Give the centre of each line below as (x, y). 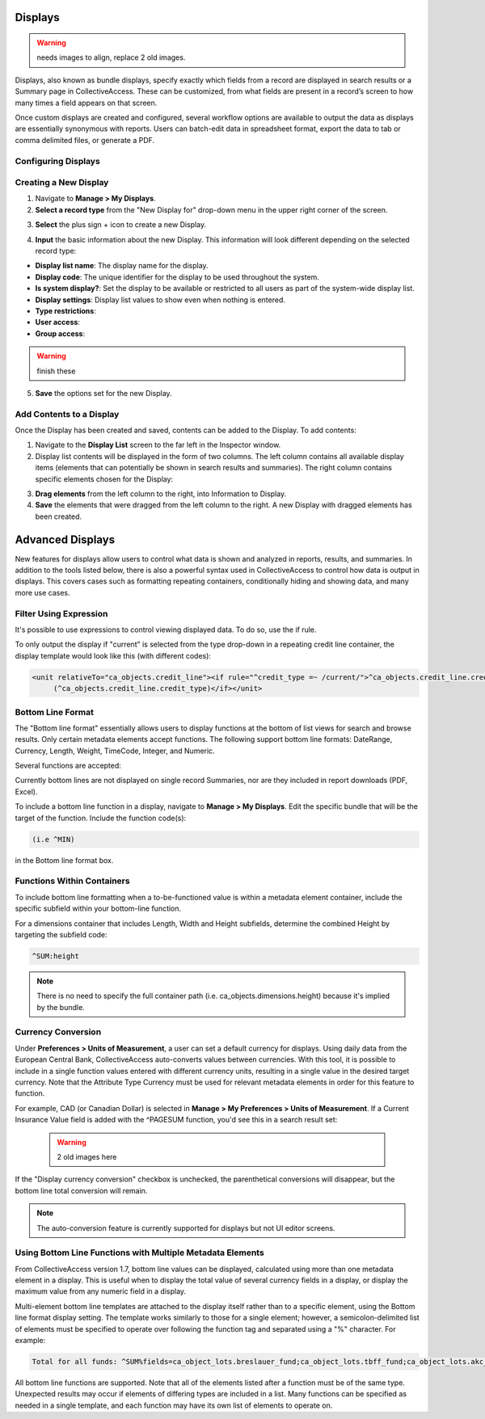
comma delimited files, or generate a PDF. (85, 140)
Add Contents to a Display (67, 414)
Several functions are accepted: (68, 766)
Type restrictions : (65, 310)
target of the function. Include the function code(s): (101, 818)
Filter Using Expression (61, 613)
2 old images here (87, 1156)
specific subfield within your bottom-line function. (98, 908)
